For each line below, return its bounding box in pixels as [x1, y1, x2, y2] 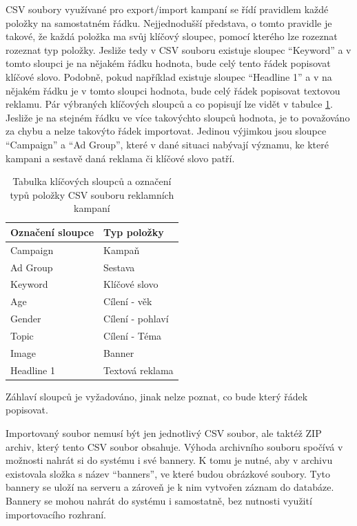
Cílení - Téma [103, 328, 162, 342]
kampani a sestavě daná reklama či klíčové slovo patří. [6, 150, 235, 165]
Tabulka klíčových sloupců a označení [12, 174, 172, 188]
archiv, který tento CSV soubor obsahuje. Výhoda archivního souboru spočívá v [6, 439, 343, 454]
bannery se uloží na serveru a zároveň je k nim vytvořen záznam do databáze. [6, 480, 334, 494]
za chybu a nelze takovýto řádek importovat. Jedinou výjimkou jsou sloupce [6, 124, 327, 138]
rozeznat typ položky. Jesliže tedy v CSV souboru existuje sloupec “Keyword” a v [6, 42, 351, 57]
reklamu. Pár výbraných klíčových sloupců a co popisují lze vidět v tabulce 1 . [6, 97, 333, 111]
